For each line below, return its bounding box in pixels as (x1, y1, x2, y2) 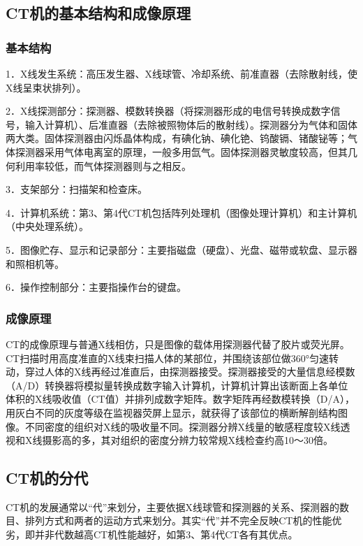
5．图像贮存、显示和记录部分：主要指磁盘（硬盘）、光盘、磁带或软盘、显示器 (6, 242, 357, 257)
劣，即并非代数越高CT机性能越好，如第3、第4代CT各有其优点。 (6, 527, 298, 542)
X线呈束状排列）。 (6, 80, 87, 94)
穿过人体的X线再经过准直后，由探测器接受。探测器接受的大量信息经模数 (24, 364, 355, 379)
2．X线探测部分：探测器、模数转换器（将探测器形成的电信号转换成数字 (6, 103, 331, 118)
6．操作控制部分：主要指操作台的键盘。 (6, 280, 186, 294)
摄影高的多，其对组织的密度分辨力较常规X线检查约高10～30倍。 (42, 433, 333, 447)
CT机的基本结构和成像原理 (6, 2, 191, 24)
